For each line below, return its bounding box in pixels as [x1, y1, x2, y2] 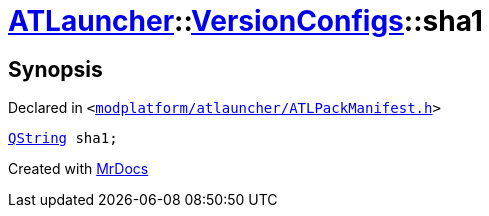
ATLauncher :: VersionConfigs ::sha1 [8, 4, 483, 38]
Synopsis [8, 56, 103, 82]
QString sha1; [8, 130, 118, 147]
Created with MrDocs [8, 160, 149, 178]
